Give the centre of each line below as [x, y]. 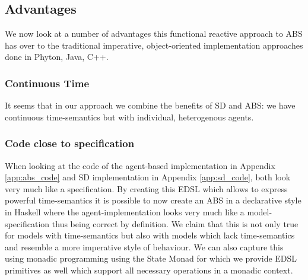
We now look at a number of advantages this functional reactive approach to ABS [154, 34]
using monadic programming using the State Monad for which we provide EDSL [151, 258]
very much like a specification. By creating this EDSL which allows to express [146, 188]
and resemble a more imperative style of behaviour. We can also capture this [144, 246]
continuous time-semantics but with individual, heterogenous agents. [129, 117]
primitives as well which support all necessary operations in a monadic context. [149, 270]
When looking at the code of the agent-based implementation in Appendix [140, 165]
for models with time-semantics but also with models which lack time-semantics [150, 235]
